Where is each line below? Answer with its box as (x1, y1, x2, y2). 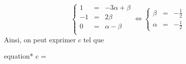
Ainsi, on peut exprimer (4, 34, 76, 44)
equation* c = (4, 51, 46, 61)
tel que (83, 34, 104, 44)
